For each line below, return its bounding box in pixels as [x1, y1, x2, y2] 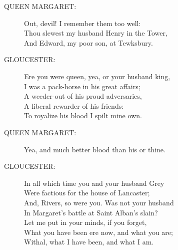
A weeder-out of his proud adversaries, [24, 91, 142, 101]
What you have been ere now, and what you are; [24, 226, 173, 237]
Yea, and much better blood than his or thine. [24, 144, 165, 154]
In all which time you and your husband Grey [24, 177, 164, 188]
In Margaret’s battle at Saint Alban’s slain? [24, 207, 158, 217]
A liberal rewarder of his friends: [24, 100, 124, 111]
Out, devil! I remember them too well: [24, 18, 141, 28]
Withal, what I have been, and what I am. [24, 236, 154, 247]
